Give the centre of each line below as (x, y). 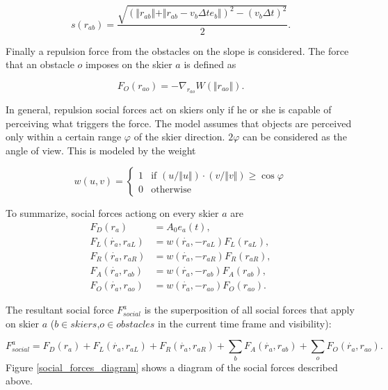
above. (19, 381)
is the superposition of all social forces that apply (249, 310)
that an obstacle (40, 64)
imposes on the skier (129, 64)
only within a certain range (64, 137)
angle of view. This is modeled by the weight (101, 150)
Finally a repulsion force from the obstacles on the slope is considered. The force (177, 50)
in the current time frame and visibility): (245, 323)
